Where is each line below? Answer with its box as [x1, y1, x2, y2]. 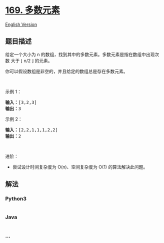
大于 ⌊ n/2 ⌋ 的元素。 [10, 57, 52, 63]
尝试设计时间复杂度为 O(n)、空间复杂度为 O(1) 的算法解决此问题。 [12, 163, 148, 170]
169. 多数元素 [5, 4, 60, 16]
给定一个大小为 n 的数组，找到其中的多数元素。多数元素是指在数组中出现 [5, 51, 155, 57]
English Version [5, 21, 37, 27]
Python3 [5, 195, 26, 202]
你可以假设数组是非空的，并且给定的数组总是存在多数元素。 [5, 68, 128, 74]
